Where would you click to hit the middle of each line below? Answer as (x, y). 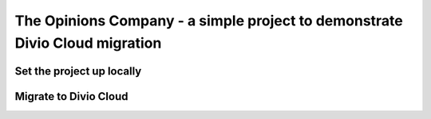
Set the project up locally (78, 71)
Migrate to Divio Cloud (71, 96)
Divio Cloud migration (88, 43)
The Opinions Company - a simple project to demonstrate (209, 21)
